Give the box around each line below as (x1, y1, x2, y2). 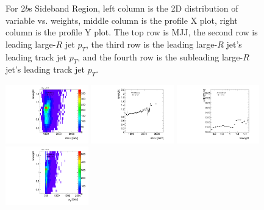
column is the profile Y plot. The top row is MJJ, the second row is (5, 26, 258, 38)
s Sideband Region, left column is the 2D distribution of (29, 2, 238, 14)
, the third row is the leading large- (85, 37, 218, 50)
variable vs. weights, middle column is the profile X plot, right (5, 13, 238, 26)
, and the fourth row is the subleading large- (77, 50, 243, 63)
